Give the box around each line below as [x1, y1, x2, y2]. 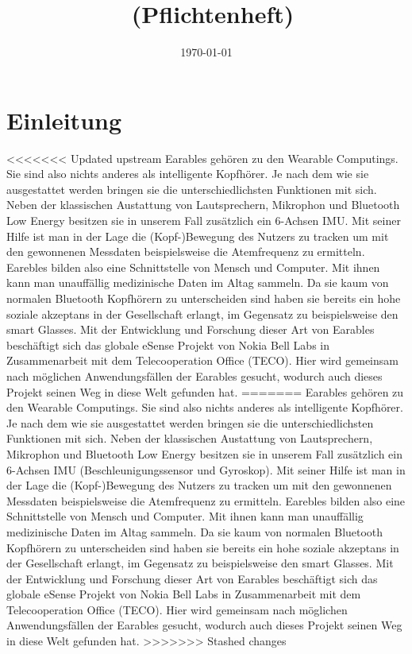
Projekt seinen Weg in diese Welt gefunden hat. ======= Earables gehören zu [6, 383, 404, 400]
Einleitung [6, 103, 122, 136]
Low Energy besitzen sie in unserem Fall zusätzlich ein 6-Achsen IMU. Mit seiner [6, 212, 401, 229]
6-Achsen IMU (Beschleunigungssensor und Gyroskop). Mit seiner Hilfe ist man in [6, 461, 406, 478]
